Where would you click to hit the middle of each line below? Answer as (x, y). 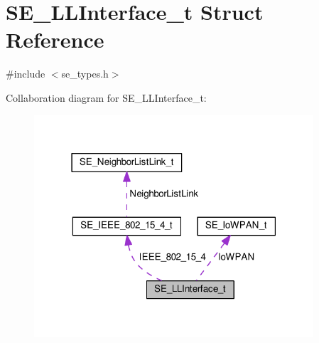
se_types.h (85, 74)
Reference (55, 39)
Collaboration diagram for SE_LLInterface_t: (106, 97)
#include (26, 74)
